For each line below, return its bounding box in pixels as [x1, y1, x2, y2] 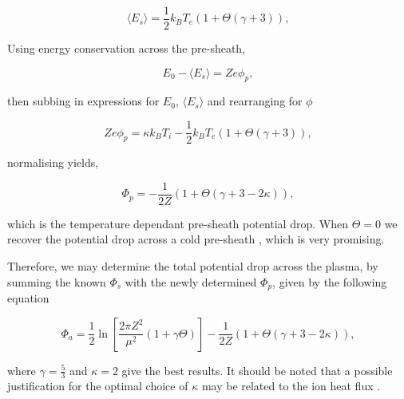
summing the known [7, 273, 106, 290]
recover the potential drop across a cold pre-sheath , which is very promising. [7, 231, 385, 247]
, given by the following [272, 273, 387, 290]
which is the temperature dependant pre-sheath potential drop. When [7, 215, 348, 231]
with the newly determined [125, 273, 257, 290]
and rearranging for [207, 93, 303, 109]
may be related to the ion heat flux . [201, 377, 381, 394]
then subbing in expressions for [7, 93, 160, 109]
